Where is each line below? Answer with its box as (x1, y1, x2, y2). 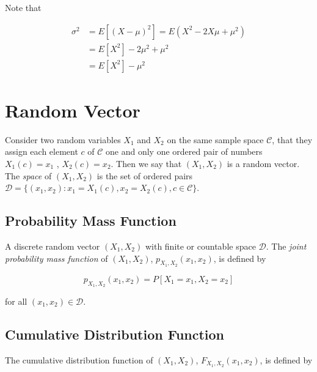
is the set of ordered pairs (97, 169, 193, 182)
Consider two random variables (5, 133, 121, 146)
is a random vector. (227, 157, 300, 169)
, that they (272, 133, 313, 146)
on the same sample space (167, 133, 264, 146)
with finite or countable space (145, 239, 256, 252)
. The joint (266, 239, 307, 252)
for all (5, 294, 27, 307)
